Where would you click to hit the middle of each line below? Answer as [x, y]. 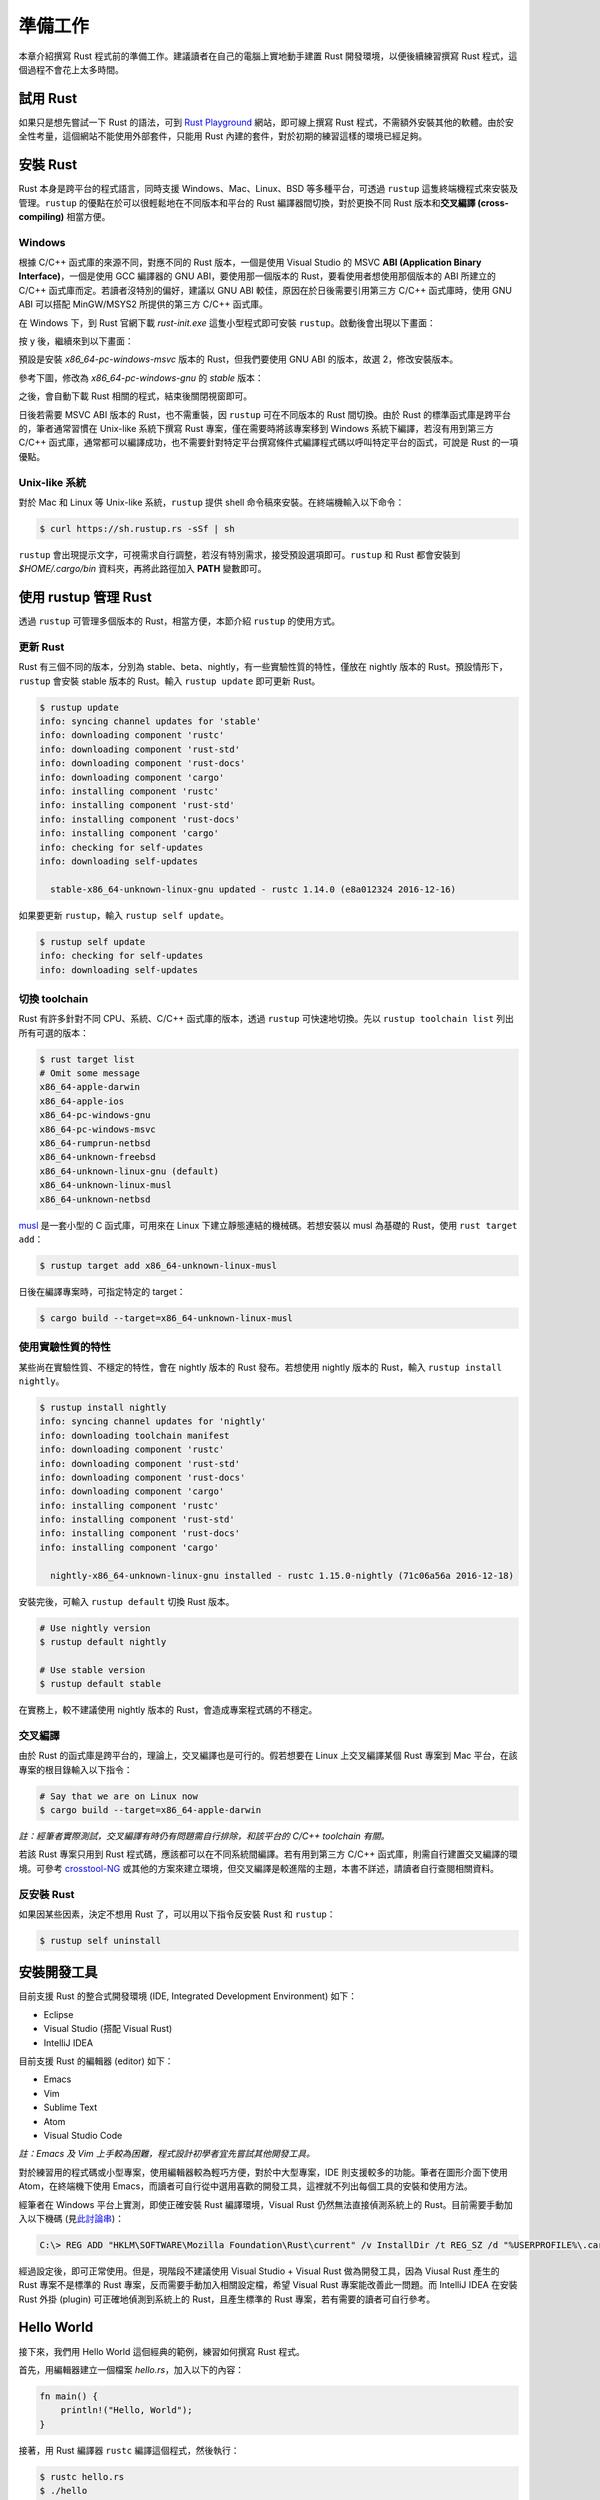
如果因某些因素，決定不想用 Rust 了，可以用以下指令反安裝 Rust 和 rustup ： [177, 1914]
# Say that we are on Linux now [119, 1796]
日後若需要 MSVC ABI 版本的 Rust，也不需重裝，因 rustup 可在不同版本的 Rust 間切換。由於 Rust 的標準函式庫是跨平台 [265, 414]
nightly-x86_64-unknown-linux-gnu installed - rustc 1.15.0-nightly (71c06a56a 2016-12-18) [282, 1575]
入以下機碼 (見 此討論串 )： [71, 2218]
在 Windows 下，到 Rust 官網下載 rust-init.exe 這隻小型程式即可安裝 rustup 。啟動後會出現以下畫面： [227, 322]
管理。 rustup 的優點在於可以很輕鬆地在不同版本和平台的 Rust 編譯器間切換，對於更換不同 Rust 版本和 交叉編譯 [247, 202]
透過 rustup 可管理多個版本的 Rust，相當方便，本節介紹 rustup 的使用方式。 [179, 621]
